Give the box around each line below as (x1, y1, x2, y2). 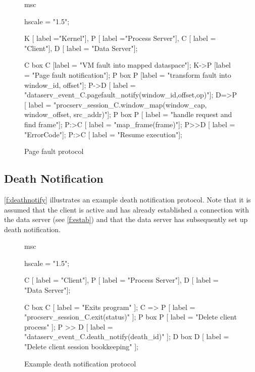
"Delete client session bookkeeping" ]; (24, 341, 138, 352)
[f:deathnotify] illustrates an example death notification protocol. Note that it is (4, 194, 251, 204)
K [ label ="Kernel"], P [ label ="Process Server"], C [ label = (24, 33, 216, 43)
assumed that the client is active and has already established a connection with (4, 204, 249, 215)
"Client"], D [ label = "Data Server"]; (24, 42, 138, 53)
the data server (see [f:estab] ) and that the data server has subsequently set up (4, 214, 248, 225)
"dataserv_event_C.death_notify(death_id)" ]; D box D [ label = (24, 331, 229, 342)
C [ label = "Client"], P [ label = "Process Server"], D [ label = (24, 275, 219, 285)
